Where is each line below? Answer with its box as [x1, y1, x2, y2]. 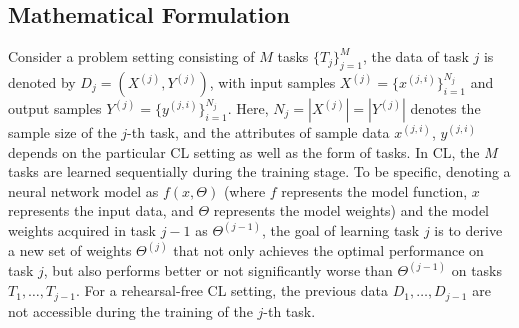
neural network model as [8, 180, 159, 201]
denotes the [410, 98, 481, 118]
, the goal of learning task [262, 220, 420, 241]
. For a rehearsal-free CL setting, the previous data [76, 280, 388, 301]
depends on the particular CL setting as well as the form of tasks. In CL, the [8, 141, 480, 162]
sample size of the [8, 122, 117, 142]
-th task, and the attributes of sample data [127, 122, 390, 142]
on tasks [451, 260, 503, 281]
